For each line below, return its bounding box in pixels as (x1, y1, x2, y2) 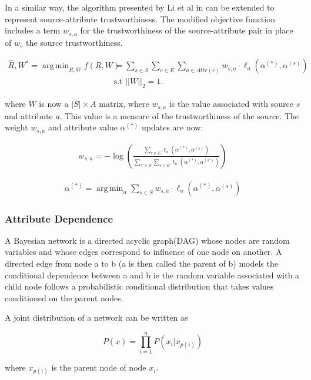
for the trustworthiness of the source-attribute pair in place (80, 24, 293, 36)
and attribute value (48, 121, 118, 133)
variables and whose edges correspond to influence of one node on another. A (5, 246, 282, 258)
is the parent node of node (51, 361, 146, 374)
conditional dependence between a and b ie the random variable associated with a (5, 268, 300, 281)
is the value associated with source (169, 97, 294, 110)
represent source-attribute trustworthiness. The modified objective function (5, 12, 275, 25)
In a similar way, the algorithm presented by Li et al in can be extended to (5, 1, 275, 13)
